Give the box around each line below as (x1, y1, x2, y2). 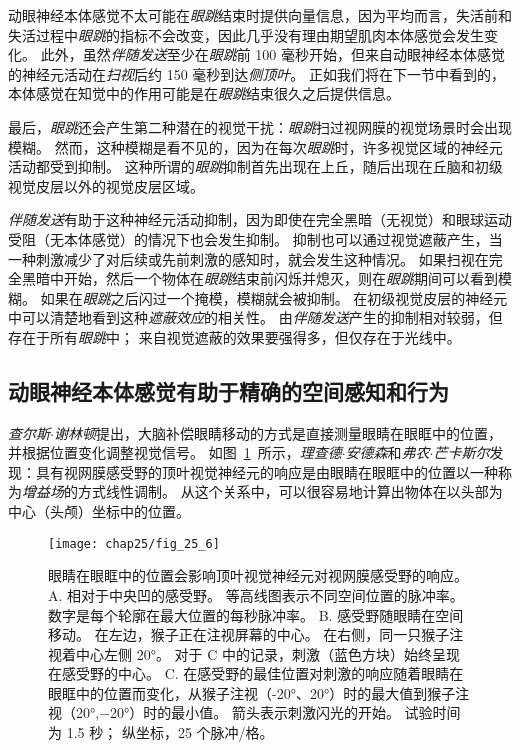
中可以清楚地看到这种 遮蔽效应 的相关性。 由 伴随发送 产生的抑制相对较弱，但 (8, 307, 503, 328)
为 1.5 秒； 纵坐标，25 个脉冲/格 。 (48, 722, 274, 743)
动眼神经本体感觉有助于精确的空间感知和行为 (8, 375, 449, 406)
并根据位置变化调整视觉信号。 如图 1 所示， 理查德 (8, 442, 342, 463)
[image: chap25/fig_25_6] (48, 536, 220, 551)
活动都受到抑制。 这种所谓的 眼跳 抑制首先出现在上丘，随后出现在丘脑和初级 (8, 156, 503, 177)
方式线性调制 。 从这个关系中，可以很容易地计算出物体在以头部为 (77, 481, 503, 502)
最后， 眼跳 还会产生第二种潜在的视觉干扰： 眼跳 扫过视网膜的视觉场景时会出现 (8, 116, 512, 137)
